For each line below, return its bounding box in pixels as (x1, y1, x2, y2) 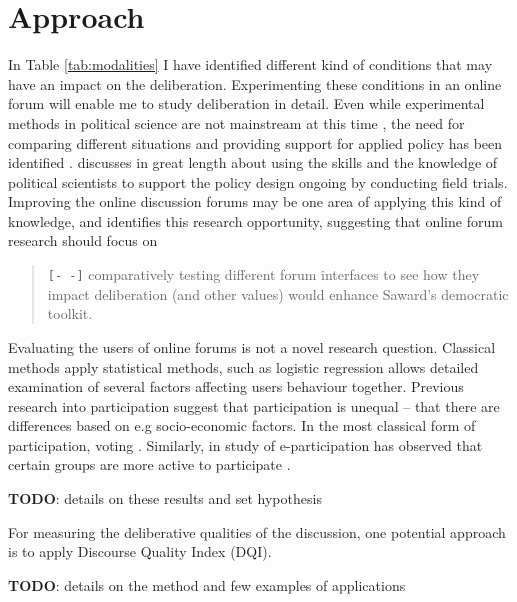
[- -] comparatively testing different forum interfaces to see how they (47, 264, 480, 285)
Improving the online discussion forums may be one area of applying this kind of (8, 191, 502, 212)
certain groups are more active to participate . (8, 454, 291, 475)
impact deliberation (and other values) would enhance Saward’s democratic (47, 283, 509, 304)
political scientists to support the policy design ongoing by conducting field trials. (8, 171, 508, 192)
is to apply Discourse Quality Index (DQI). (8, 541, 272, 562)
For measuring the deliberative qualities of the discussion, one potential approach (8, 521, 506, 542)
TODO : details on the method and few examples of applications (8, 574, 406, 595)
